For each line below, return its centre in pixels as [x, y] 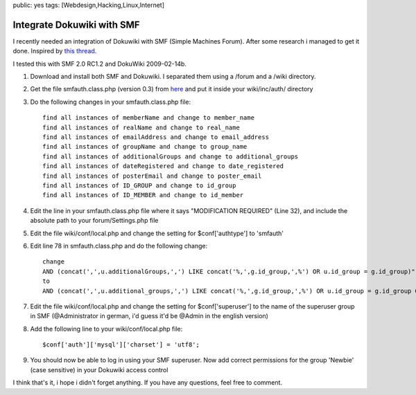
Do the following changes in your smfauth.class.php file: [110, 102]
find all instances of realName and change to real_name [141, 127]
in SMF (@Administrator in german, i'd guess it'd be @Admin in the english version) [149, 316]
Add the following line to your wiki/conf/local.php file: [106, 329]
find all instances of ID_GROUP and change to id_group [139, 185]
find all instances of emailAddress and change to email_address [156, 137]
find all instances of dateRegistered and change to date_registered [163, 166]
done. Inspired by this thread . [55, 51]
